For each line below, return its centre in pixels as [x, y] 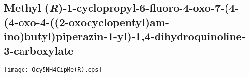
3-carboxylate [39, 50]
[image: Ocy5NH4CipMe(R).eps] [53, 70]
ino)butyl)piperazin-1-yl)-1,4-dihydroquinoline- [125, 36]
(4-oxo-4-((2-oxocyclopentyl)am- [87, 22]
